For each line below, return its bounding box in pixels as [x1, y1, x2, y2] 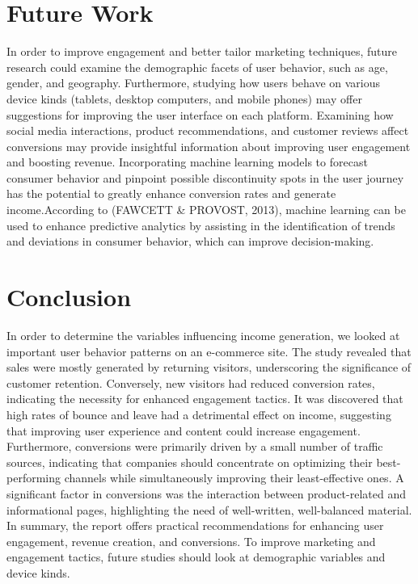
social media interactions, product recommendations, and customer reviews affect [6, 122, 409, 139]
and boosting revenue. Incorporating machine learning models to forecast [6, 153, 368, 170]
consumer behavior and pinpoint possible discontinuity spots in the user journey [6, 169, 404, 186]
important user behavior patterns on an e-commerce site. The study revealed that [6, 342, 412, 359]
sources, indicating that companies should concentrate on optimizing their [6, 453, 373, 470]
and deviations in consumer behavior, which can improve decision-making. [6, 233, 374, 250]
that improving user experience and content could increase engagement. [6, 422, 361, 439]
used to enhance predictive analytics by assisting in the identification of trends [6, 216, 395, 233]
